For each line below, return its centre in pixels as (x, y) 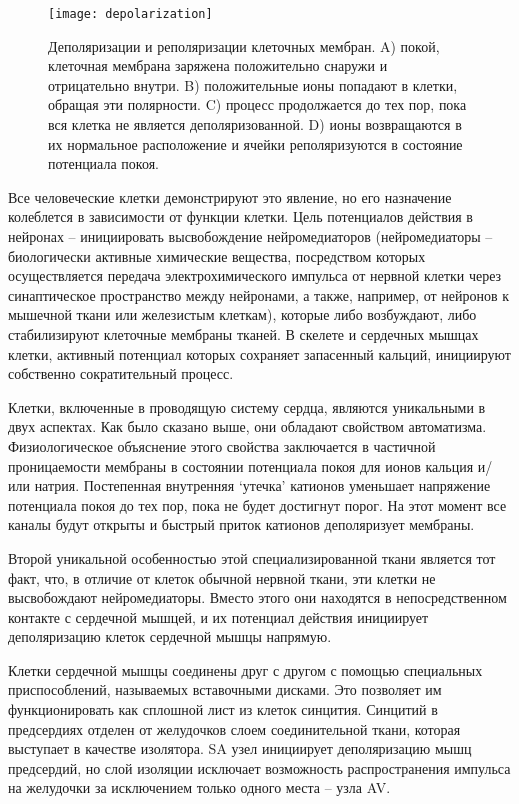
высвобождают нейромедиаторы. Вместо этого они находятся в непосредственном (257, 597)
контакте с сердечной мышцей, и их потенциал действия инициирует (218, 616)
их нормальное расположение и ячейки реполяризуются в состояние (255, 143)
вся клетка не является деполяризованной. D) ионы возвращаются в (255, 124)
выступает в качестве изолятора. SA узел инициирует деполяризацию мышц (240, 748)
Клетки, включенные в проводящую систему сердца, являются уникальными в (247, 406)
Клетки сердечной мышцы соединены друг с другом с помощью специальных (245, 669)
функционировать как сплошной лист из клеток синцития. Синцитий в (223, 709)
